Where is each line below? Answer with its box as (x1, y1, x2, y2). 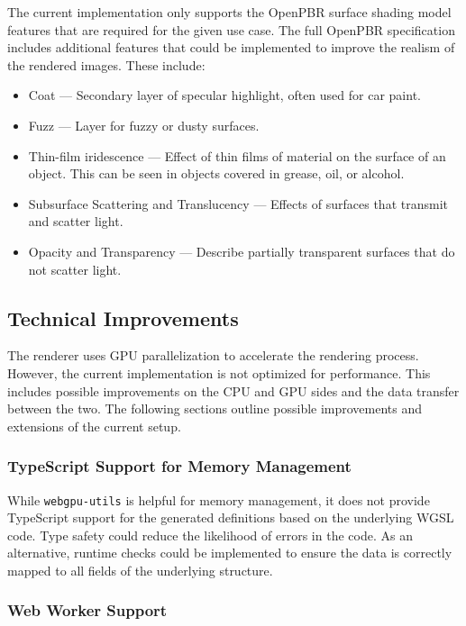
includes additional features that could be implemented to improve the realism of (7, 38, 455, 57)
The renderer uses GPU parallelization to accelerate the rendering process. (7, 346, 419, 365)
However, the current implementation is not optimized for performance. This (7, 363, 431, 382)
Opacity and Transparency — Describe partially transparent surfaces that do (28, 241, 455, 260)
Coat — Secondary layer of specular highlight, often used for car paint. (28, 86, 421, 104)
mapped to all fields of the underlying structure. (7, 560, 273, 579)
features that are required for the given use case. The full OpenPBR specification (7, 20, 455, 39)
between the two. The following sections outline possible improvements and (7, 399, 423, 418)
